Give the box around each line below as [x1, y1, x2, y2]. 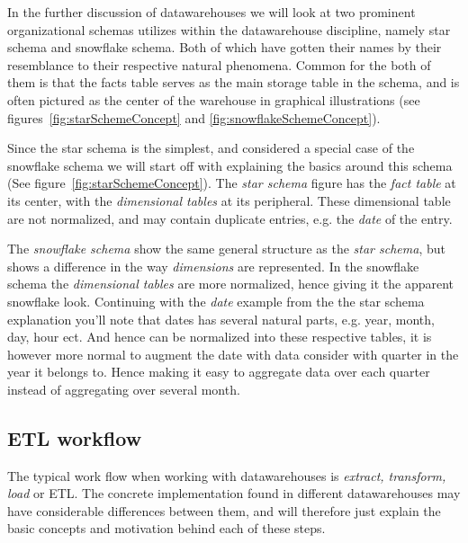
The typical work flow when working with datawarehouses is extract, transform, [7, 466, 446, 485]
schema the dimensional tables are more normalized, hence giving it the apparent [7, 274, 454, 293]
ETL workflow [7, 423, 142, 451]
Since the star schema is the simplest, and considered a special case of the [7, 138, 415, 157]
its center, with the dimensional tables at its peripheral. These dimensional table [7, 191, 451, 209]
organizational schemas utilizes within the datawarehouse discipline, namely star [7, 20, 451, 39]
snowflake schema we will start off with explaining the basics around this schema [7, 156, 453, 174]
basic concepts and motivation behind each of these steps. [7, 519, 326, 538]
